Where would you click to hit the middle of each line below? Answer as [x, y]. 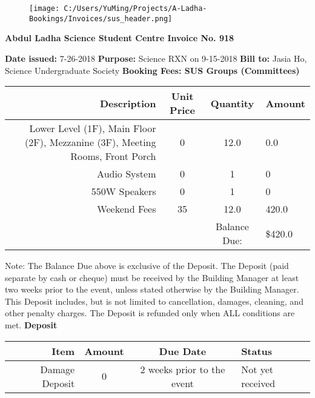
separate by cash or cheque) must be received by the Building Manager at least [152, 277]
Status [257, 351]
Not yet [257, 369]
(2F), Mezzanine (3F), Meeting [91, 142]
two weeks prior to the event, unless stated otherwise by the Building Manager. [152, 289]
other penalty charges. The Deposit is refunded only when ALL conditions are [150, 313]
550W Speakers [124, 191]
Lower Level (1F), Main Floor [93, 128]
